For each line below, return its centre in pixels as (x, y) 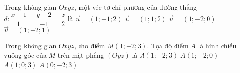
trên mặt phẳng (81, 55)
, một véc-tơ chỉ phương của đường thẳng (136, 7)
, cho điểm (89, 45)
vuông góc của (25, 55)
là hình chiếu (217, 45)
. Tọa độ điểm (168, 45)
